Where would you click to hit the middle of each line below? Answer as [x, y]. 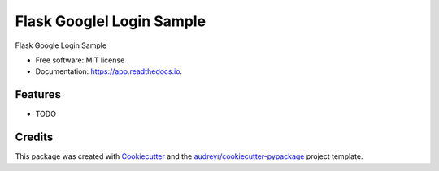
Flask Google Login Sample [61, 45]
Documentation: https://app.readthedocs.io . [109, 71]
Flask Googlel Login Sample [111, 21]
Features [38, 94]
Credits [34, 137]
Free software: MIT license [80, 60]
